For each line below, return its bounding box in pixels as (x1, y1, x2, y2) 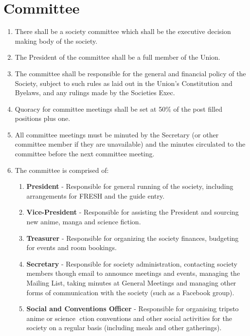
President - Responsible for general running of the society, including (26, 181, 233, 191)
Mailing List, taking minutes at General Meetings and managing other (26, 278, 236, 287)
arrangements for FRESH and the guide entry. (26, 190, 165, 201)
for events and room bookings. (26, 242, 117, 252)
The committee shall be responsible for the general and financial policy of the (15, 68, 246, 78)
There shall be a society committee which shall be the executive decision (15, 26, 231, 36)
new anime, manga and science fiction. (26, 217, 141, 227)
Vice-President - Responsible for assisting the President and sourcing (26, 207, 239, 217)
